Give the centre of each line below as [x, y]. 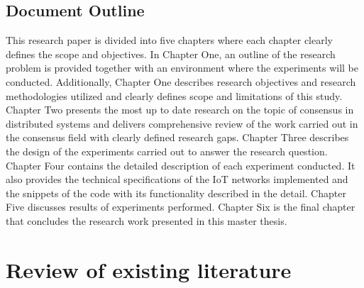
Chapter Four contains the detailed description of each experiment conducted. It [181, 165]
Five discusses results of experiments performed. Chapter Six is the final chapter [181, 207]
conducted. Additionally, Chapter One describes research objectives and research [181, 81]
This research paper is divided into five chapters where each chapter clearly [169, 40]
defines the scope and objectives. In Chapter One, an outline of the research [171, 54]
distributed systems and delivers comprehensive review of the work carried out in [182, 123]
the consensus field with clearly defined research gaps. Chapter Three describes [177, 137]
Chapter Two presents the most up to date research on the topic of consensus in [180, 110]
